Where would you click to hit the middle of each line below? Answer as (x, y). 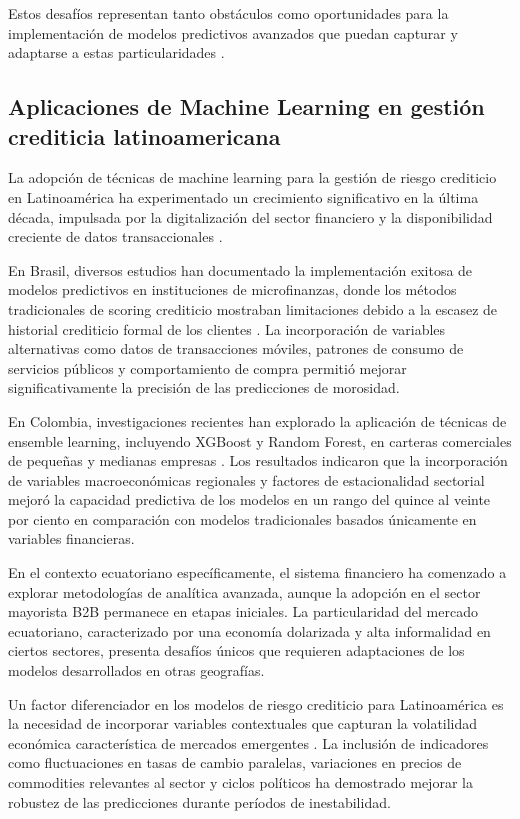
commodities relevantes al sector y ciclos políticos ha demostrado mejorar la (240, 782)
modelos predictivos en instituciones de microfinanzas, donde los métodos (232, 289)
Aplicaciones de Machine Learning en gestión (246, 106)
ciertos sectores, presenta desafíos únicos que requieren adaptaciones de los (236, 650)
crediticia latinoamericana (144, 135)
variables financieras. (71, 538)
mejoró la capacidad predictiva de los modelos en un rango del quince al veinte (249, 499)
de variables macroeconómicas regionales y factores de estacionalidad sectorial (246, 479)
